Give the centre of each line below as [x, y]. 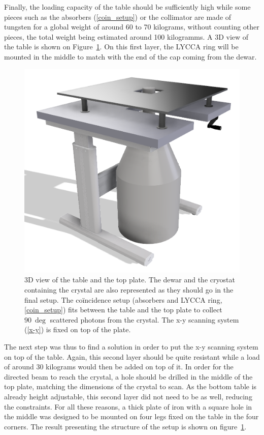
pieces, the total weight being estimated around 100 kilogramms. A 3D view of [126, 36]
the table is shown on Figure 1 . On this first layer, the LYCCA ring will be [121, 47]
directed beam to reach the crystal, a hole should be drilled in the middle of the [128, 376]
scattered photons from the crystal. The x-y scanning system [144, 319]
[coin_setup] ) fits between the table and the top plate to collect [123, 310]
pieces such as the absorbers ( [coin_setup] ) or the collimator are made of [118, 17]
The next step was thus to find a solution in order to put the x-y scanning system [131, 346]
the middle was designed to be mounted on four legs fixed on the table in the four [131, 416]
